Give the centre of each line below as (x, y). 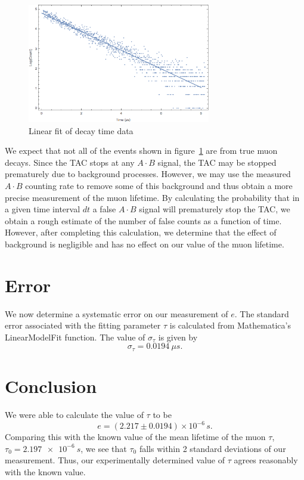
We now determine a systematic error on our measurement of (117, 313)
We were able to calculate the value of (74, 415)
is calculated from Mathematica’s (230, 325)
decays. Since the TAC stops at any (70, 162)
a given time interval (43, 209)
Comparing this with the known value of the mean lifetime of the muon (135, 437)
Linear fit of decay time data (81, 130)
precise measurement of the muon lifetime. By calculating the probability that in (152, 197)
